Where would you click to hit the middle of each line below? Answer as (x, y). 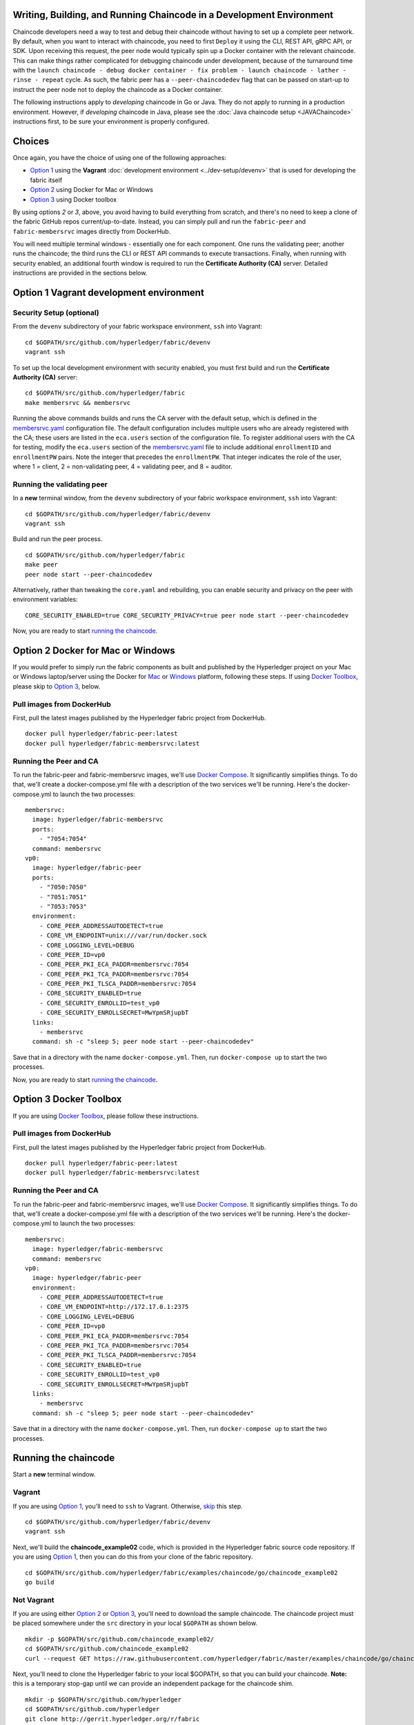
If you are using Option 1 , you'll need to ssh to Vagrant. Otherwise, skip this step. (128, 1506)
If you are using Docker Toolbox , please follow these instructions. (106, 1116)
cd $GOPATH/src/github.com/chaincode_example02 (107, 1649)
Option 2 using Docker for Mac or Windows (91, 190)
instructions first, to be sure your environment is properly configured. (111, 121)
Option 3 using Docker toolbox (73, 199)
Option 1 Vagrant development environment (109, 293)
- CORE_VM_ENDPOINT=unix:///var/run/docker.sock (123, 936)
